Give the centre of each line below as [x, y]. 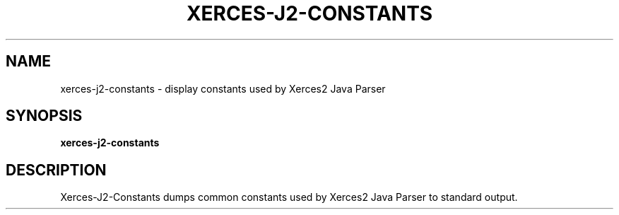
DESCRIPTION [56, 170]
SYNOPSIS [44, 116]
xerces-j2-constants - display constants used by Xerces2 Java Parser [223, 88]
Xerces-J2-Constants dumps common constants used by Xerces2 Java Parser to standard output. [289, 197]
